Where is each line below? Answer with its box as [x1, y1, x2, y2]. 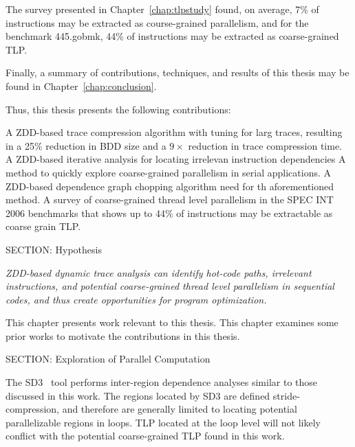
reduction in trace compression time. [188, 138, 343, 152]
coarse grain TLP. [6, 219, 81, 233]
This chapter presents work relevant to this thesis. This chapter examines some [6, 315, 338, 330]
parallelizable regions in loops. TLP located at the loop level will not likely [6, 415, 321, 429]
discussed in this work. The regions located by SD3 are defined [6, 388, 270, 402]
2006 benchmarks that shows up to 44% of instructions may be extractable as [6, 205, 333, 220]
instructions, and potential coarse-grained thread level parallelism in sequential [6, 279, 334, 293]
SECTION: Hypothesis [6, 242, 102, 256]
